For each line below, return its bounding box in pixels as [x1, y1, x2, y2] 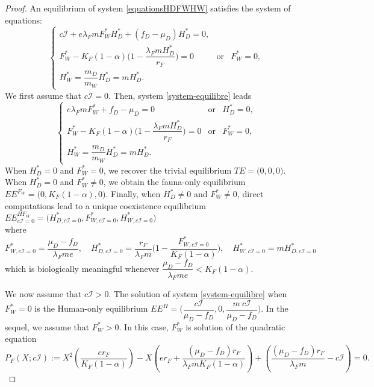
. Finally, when [105, 187, 161, 200]
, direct [237, 187, 264, 200]
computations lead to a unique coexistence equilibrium [5, 199, 206, 212]
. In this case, [119, 320, 169, 333]
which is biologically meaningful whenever [5, 262, 160, 274]
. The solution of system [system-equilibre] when [108, 288, 287, 300]
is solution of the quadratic [185, 320, 285, 333]
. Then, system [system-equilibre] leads [108, 89, 252, 101]
